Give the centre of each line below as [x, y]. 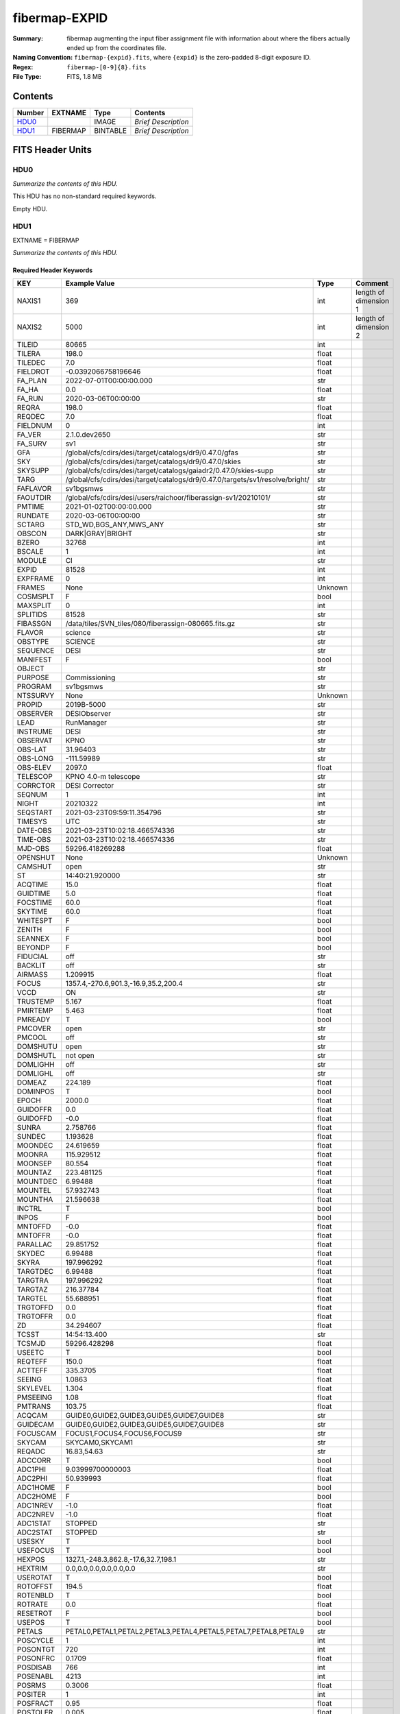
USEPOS [31, 1623]
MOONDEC [35, 1146]
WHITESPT [35, 921]
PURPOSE [33, 677]
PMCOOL [32, 1037]
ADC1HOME [36, 1488]
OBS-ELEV [34, 768]
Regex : [23, 67]
